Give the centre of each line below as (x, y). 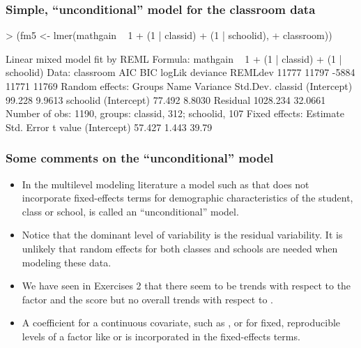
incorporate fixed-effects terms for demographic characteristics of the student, (187, 198)
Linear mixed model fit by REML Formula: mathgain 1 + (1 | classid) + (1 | (174, 58)
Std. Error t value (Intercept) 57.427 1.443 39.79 (109, 127)
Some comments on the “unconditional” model (140, 158)
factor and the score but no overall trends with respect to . (147, 299)
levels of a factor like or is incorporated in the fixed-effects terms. (161, 336)
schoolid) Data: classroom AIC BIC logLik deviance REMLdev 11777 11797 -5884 (180, 72)
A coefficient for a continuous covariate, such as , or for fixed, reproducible (181, 323)
